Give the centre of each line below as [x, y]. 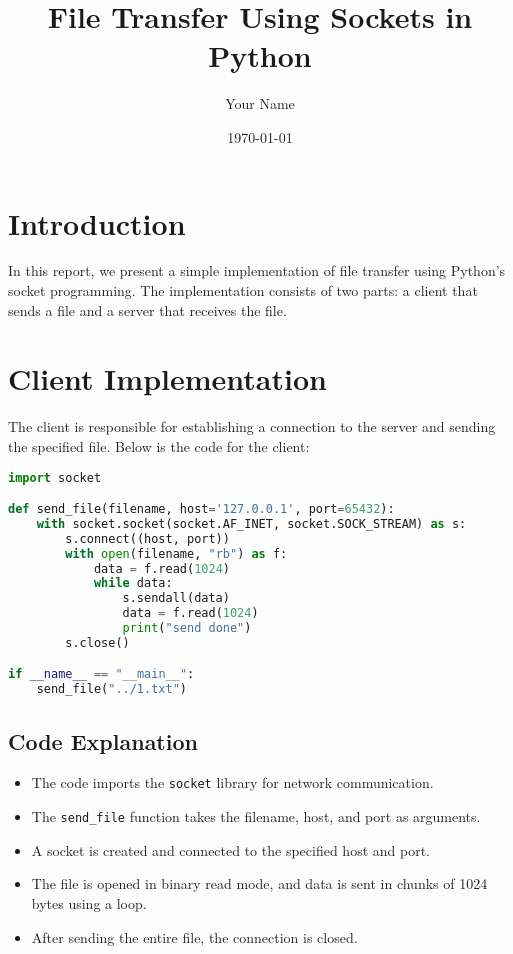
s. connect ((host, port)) [147, 538]
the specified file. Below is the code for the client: [159, 445]
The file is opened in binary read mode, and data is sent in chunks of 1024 [259, 883]
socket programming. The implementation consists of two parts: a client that [243, 290]
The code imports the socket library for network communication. [232, 782]
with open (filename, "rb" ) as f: [176, 553]
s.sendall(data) [176, 598]
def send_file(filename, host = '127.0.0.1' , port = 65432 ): [201, 509]
